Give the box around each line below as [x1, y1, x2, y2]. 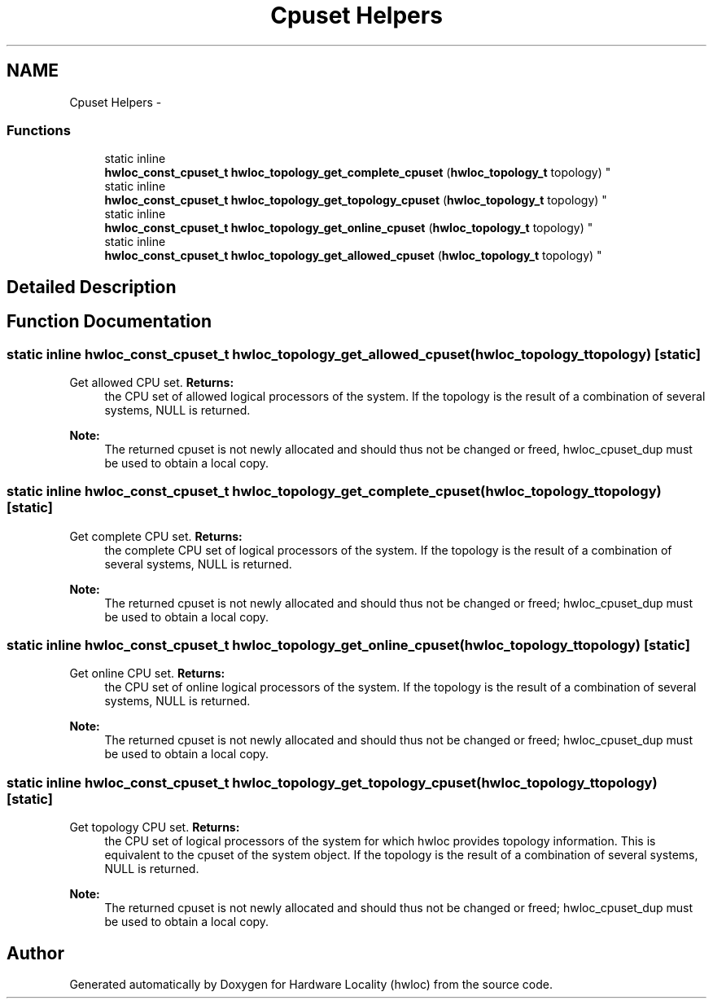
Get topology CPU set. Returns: [69, 820, 240, 835]
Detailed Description [7, 276, 177, 297]
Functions [7, 121, 71, 138]
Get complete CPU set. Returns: [69, 529, 243, 543]
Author [7, 942, 64, 963]
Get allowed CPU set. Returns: [69, 375, 234, 389]
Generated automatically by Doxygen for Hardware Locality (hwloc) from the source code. [69, 977, 553, 992]
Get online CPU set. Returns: [69, 666, 225, 681]
